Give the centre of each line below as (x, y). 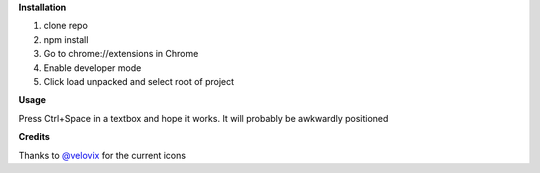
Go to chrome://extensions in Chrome (121, 54)
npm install (66, 39)
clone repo (66, 26)
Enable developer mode (92, 67)
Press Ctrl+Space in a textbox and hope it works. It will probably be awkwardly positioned (203, 118)
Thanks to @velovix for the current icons (102, 155)
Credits (34, 137)
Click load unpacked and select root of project (139, 81)
